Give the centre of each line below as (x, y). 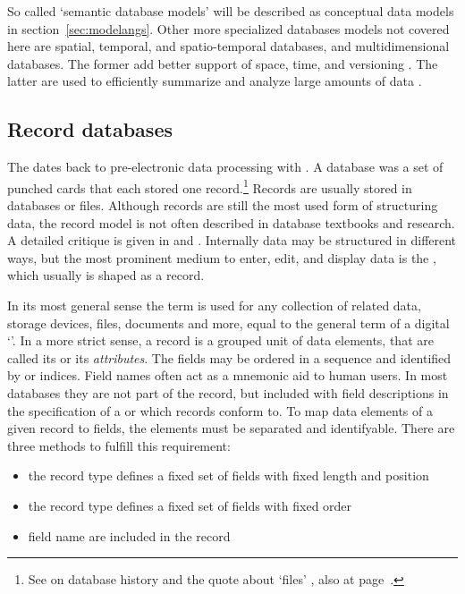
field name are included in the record (129, 535)
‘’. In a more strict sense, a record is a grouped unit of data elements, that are (220, 340)
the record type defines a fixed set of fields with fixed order (190, 505)
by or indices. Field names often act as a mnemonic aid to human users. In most (228, 375)
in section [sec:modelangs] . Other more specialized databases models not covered (228, 28)
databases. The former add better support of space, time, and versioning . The (223, 63)
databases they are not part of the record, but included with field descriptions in (228, 392)
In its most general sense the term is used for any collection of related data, (214, 305)
